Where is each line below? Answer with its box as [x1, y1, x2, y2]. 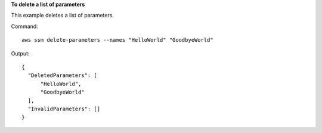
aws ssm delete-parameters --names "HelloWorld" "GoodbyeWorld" [21, 36, 214, 44]
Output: [11, 50, 30, 57]
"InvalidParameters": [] [27, 105, 101, 112]
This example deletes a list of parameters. [11, 12, 114, 19]
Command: [11, 23, 38, 30]
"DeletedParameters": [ [27, 72, 98, 79]
